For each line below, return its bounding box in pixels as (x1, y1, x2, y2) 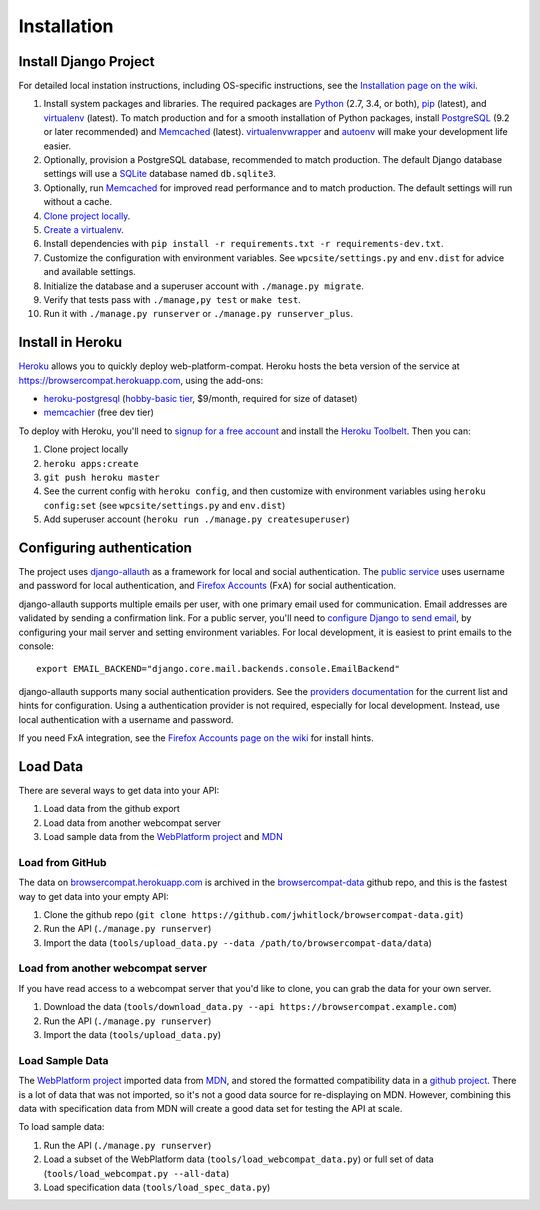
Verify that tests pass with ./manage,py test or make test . (43, 293, 302, 305)
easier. (43, 140, 72, 152)
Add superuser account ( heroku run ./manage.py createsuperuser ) (43, 513, 350, 525)
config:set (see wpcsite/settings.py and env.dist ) (43, 499, 286, 511)
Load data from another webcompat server (43, 816, 222, 829)
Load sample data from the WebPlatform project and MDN (43, 831, 284, 843)
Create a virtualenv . (43, 223, 125, 235)
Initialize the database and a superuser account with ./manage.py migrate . (43, 280, 364, 292)
